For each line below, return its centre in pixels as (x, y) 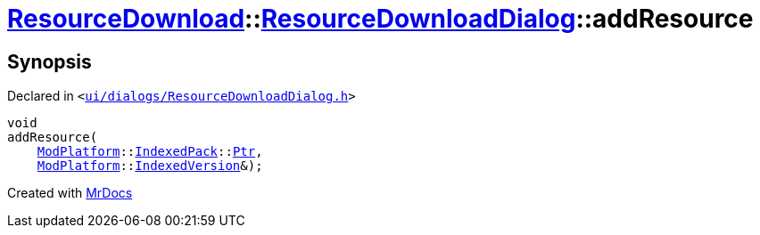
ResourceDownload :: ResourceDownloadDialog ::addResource (380, 19)
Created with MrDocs (70, 193)
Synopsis (50, 61)
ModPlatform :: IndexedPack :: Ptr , (150, 152)
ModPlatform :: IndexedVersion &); (150, 166)
